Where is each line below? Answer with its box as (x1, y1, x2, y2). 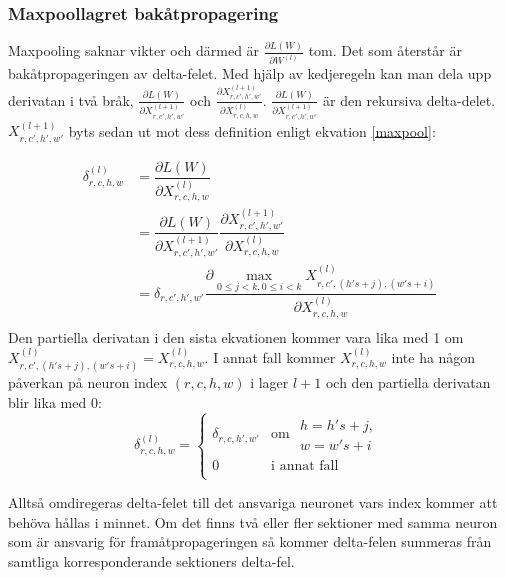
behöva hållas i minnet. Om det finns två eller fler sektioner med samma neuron (8, 511, 498, 532)
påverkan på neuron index (8, 372, 168, 393)
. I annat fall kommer (204, 346, 336, 367)
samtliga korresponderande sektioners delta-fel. (8, 551, 295, 571)
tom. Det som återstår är (308, 40, 462, 61)
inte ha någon (391, 346, 476, 367)
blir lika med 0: (8, 391, 102, 412)
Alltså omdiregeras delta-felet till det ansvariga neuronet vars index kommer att (8, 492, 498, 513)
